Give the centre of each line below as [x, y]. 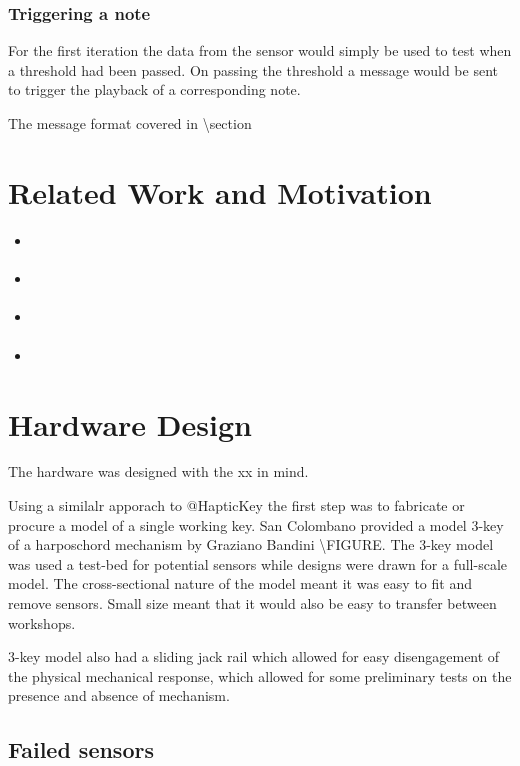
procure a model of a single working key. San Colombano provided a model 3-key [256, 524]
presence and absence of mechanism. [119, 695]
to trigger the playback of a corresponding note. [154, 89]
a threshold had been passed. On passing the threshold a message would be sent [253, 69]
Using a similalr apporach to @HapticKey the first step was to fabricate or [236, 505]
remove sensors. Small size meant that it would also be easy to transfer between [252, 603]
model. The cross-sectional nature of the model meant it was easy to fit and [240, 583]
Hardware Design [130, 423]
